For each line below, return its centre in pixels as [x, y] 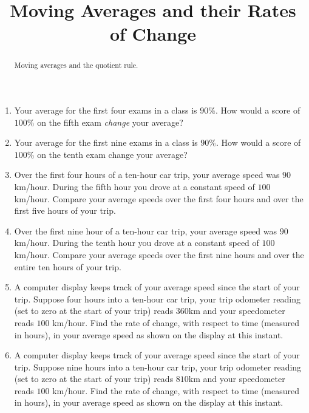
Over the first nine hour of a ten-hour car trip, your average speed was [146, 230]
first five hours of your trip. [65, 210]
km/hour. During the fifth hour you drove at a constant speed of [134, 186]
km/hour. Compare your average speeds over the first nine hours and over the [159, 254]
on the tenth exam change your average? [112, 154]
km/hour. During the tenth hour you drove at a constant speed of [137, 243]
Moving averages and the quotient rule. [76, 65]
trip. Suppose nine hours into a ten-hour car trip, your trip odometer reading [158, 367]
